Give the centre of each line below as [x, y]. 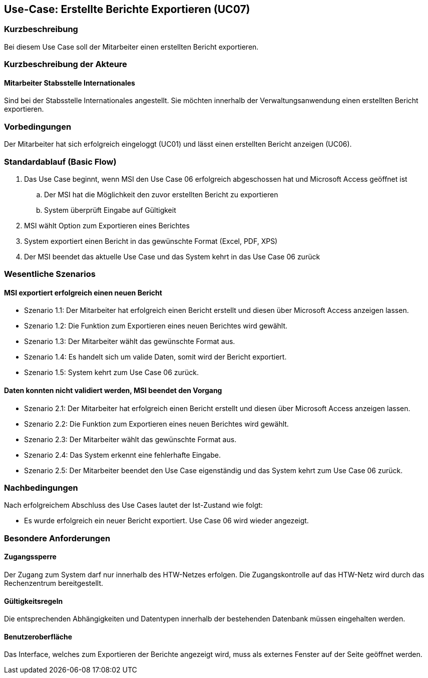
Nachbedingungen [41, 488]
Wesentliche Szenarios [50, 274]
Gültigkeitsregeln [34, 601]
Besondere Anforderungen [57, 538]
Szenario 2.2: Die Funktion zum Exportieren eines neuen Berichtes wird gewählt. [156, 424]
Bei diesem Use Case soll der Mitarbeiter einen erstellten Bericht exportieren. [131, 47]
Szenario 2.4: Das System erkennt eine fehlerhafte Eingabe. [122, 455]
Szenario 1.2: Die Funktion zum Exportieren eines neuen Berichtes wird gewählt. [156, 326]
